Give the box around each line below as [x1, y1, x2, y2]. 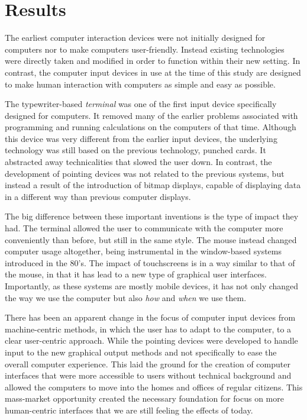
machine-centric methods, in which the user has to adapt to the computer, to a [5, 322, 292, 335]
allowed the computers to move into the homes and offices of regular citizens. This [5, 380, 303, 393]
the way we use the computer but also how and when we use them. [5, 291, 247, 303]
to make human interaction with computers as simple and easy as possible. [5, 77, 276, 90]
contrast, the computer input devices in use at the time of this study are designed [5, 66, 301, 78]
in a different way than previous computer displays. [5, 190, 191, 202]
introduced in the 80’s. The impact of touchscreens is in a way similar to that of [5, 256, 295, 269]
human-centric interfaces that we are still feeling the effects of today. [5, 403, 253, 416]
